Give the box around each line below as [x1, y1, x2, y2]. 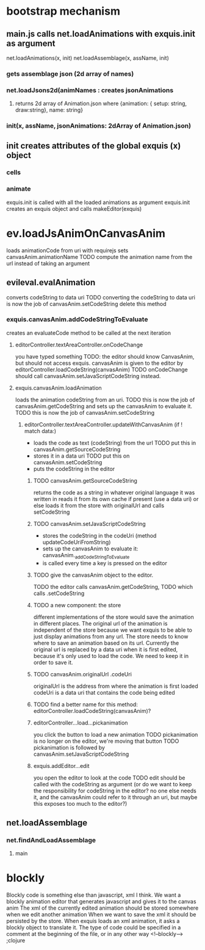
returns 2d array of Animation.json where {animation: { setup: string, [15, 100, 187, 108]
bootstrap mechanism [6, 4, 121, 18]
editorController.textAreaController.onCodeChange [15, 341, 143, 348]
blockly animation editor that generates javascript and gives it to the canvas [6, 898, 196, 905]
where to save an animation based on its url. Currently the [33, 639, 179, 646]
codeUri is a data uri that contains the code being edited [33, 689, 175, 696]
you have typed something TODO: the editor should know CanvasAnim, [15, 353, 195, 360]
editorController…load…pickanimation [33, 719, 128, 726]
